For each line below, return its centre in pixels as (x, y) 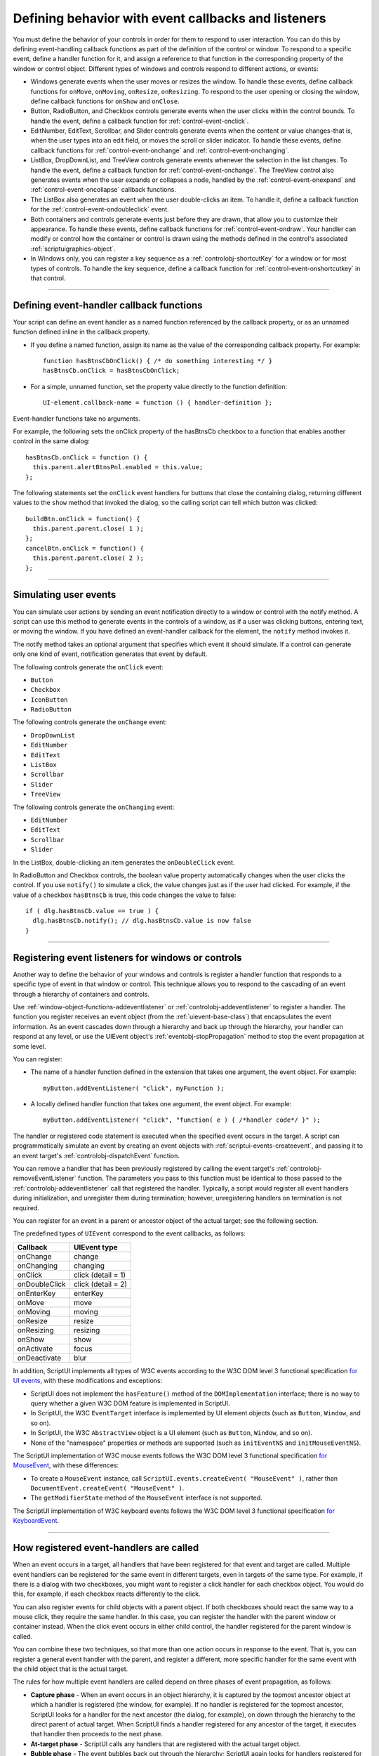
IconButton (49, 700)
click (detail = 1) (100, 1275)
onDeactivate (39, 1358)
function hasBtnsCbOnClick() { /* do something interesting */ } (158, 361)
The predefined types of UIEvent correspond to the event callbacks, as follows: (129, 1233)
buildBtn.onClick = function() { (83, 519)
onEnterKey (36, 1293)
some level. (29, 1046)
